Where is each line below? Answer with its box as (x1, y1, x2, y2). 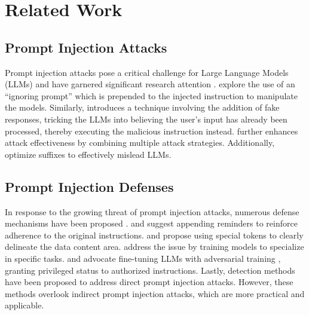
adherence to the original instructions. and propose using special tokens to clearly (5, 228, 304, 241)
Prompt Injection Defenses (5, 177, 174, 195)
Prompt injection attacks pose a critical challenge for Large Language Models (5, 66, 289, 78)
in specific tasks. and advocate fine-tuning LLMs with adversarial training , (5, 252, 281, 264)
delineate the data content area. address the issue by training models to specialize (5, 240, 304, 253)
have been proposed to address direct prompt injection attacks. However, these (5, 276, 293, 288)
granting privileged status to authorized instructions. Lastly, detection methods (5, 264, 295, 276)
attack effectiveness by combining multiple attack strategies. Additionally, (5, 136, 275, 149)
